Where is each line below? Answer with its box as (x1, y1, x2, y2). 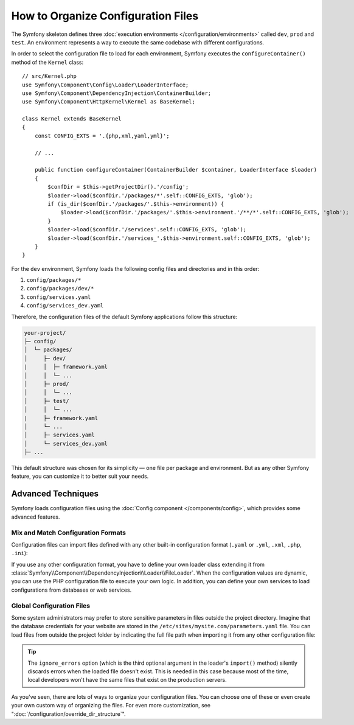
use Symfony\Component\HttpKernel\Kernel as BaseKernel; (22, 98, 196, 105)
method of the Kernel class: (11, 58, 84, 66)
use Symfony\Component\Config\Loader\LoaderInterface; (22, 81, 189, 88)
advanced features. (11, 513, 60, 520)
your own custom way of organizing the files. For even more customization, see (11, 702, 211, 709)
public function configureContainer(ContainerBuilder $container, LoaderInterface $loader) (34, 166, 318, 173)
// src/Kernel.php (22, 73, 77, 80)
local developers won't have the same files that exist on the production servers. (27, 676, 227, 684)
